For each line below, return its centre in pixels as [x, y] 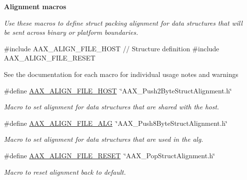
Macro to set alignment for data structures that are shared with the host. [112, 107]
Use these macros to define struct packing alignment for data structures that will [123, 22]
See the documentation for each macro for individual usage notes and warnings [121, 74]
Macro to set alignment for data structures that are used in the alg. [104, 139]
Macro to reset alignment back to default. [65, 172]
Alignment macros [35, 6]
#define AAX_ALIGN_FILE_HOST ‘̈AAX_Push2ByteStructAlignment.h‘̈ [118, 90]
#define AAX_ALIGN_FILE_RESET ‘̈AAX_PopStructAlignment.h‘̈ [109, 155]
